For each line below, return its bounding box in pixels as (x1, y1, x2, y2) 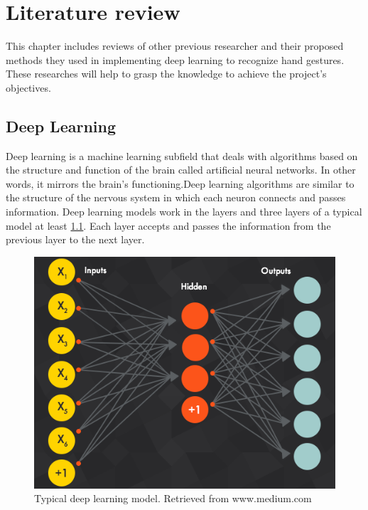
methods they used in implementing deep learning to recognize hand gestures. (6, 52, 345, 67)
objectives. (6, 80, 51, 95)
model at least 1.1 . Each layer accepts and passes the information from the (6, 218, 331, 233)
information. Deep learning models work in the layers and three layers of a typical (6, 204, 362, 219)
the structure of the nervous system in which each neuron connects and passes (6, 190, 346, 205)
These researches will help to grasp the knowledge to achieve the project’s (6, 66, 327, 81)
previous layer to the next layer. (6, 232, 145, 247)
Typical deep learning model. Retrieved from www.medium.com (34, 491, 312, 506)
